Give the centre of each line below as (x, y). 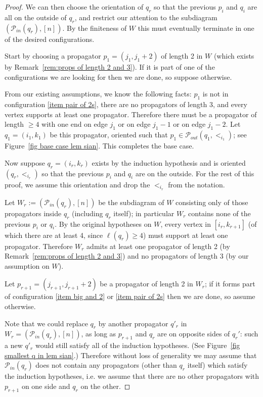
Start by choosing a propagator (53, 56)
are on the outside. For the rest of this (195, 173)
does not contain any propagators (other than (106, 365)
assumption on (27, 265)
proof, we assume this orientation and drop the (77, 184)
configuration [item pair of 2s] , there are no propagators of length (106, 104)
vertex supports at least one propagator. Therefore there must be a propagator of (131, 114)
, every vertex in (186, 224)
